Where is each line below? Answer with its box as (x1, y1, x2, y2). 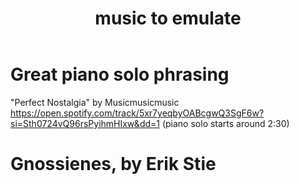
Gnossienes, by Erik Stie (10, 153, 217, 176)
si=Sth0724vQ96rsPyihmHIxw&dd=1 (10, 117, 160, 129)
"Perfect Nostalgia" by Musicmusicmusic (10, 96, 180, 108)
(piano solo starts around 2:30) (161, 117, 290, 129)
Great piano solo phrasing (10, 63, 230, 86)
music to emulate (94, 7, 242, 30)
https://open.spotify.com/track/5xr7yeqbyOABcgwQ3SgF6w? (10, 107, 265, 119)
